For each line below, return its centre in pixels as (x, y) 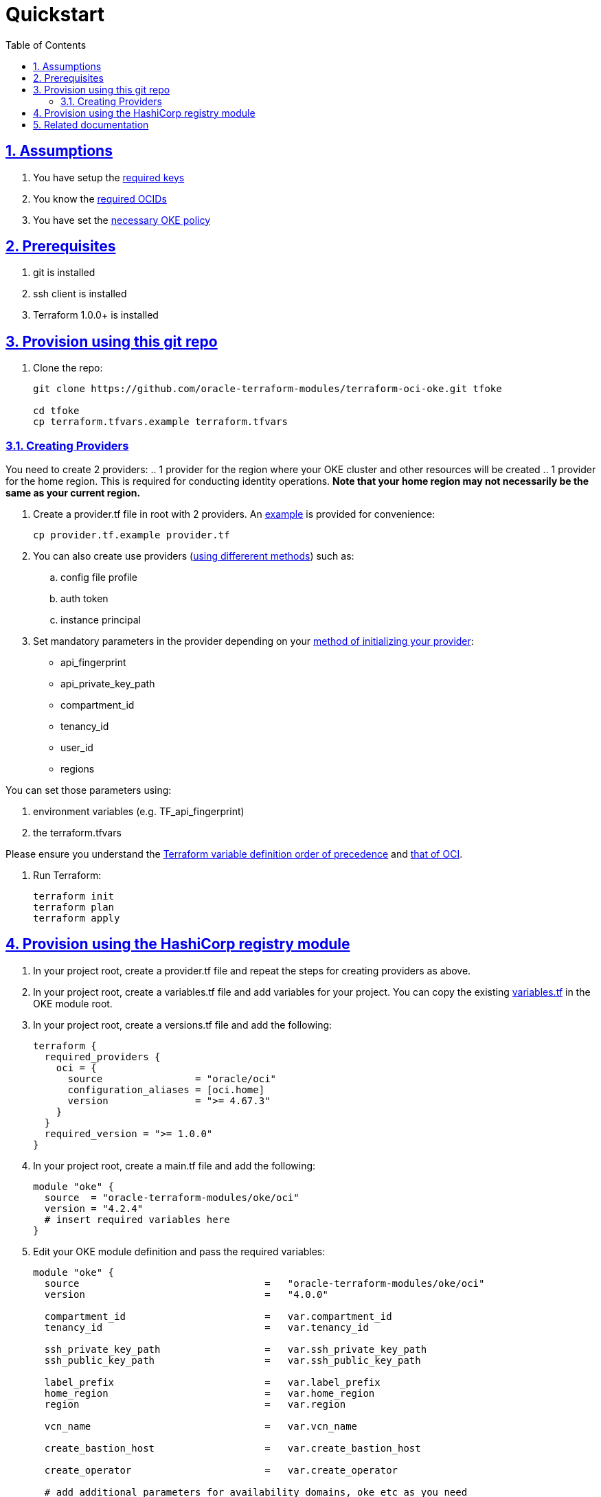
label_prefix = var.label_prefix (212, 1382)
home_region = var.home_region (209, 1393)
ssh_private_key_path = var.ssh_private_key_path (236, 1349)
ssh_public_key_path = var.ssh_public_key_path (233, 1360)
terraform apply (77, 918)
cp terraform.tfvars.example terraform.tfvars (160, 422)
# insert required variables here (137, 1219)
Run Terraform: (67, 876)
